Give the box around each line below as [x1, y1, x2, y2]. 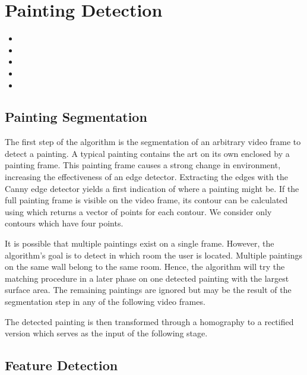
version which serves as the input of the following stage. [5, 327, 208, 339]
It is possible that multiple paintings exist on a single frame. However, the [5, 237, 274, 250]
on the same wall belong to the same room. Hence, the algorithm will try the [5, 260, 285, 273]
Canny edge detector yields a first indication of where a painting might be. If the [5, 182, 299, 194]
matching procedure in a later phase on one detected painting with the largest [5, 272, 289, 284]
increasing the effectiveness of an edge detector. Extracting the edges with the [5, 171, 288, 183]
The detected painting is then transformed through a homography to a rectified [5, 315, 294, 327]
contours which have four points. [5, 217, 124, 229]
